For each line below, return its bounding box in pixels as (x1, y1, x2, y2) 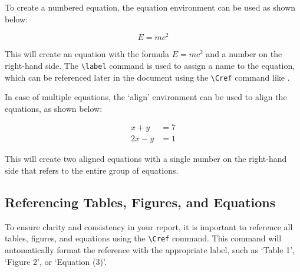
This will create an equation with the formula (5, 48, 169, 60)
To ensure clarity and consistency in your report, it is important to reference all (5, 220, 293, 233)
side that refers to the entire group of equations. (5, 164, 179, 177)
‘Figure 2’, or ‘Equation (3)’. (5, 255, 107, 267)
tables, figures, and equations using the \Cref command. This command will (5, 232, 282, 244)
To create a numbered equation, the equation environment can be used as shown (5, 1, 296, 13)
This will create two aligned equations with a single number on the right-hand (5, 152, 287, 165)
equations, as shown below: (5, 102, 103, 114)
